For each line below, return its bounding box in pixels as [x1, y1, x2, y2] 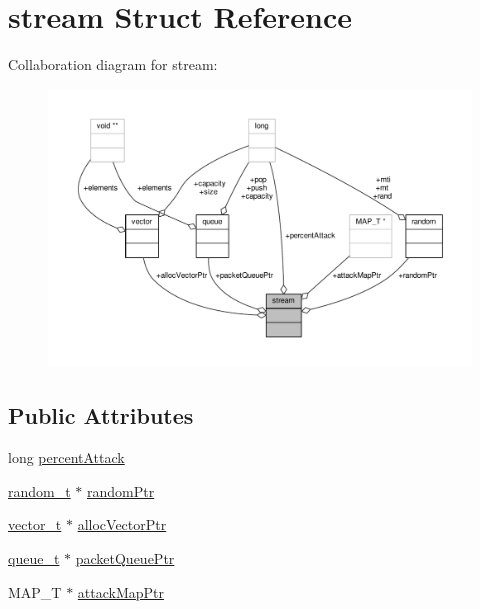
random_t [8, 480, 71, 501]
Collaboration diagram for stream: [8, 54, 218, 75]
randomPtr [87, 480, 155, 501]
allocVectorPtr [77, 514, 167, 535]
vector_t [8, 514, 62, 535]
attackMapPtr [77, 581, 165, 602]
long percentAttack [8, 447, 125, 468]
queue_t [8, 547, 60, 568]
